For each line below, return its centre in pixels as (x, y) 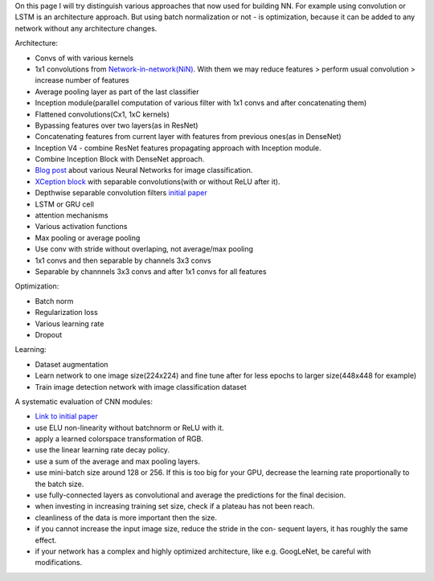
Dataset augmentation (72, 364)
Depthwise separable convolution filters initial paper (121, 193)
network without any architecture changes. (86, 28)
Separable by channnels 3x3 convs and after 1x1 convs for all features (151, 271)
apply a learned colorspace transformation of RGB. (119, 439)
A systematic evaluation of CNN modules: (84, 401)
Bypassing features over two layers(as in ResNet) (117, 125)
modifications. (59, 563)
